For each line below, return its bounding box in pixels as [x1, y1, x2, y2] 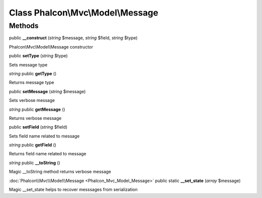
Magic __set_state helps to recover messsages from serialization [9, 187, 138, 193]
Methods [9, 21, 39, 30]
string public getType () [9, 70, 57, 76]
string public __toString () [9, 160, 61, 165]
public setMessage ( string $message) [9, 88, 86, 94]
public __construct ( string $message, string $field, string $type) [9, 35, 138, 41]
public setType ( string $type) [9, 53, 68, 59]
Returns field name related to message [9, 151, 87, 157]
